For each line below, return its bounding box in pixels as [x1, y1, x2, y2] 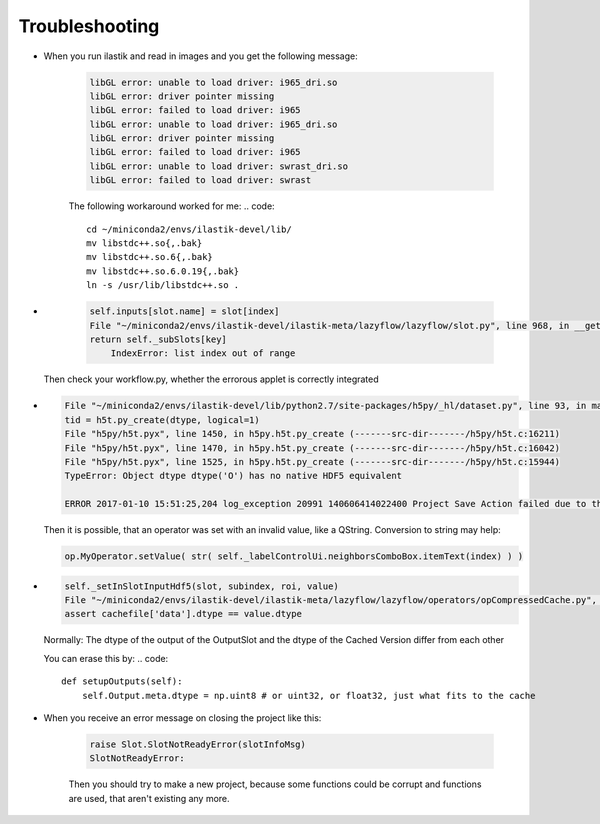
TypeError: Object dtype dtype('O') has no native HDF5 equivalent [64, 470, 403, 482]
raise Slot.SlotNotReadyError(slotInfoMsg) [89, 738, 307, 750]
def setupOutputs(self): [61, 676, 183, 687]
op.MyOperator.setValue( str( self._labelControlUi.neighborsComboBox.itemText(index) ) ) [64, 551, 524, 562]
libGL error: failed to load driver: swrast [89, 175, 312, 186]
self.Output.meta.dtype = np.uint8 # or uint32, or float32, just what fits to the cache [81, 690, 536, 701]
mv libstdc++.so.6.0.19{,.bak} [86, 265, 240, 277]
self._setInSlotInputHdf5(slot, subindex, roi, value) [64, 580, 339, 592]
